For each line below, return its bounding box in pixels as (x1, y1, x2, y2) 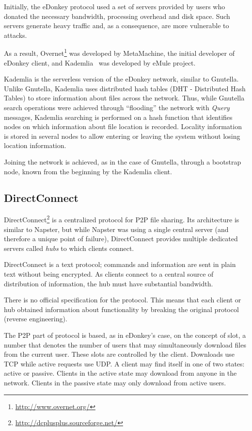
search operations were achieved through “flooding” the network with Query (4, 102, 230, 112)
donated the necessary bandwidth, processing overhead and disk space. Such (4, 11, 230, 21)
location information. (4, 140, 66, 150)
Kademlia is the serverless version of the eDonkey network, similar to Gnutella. (4, 74, 239, 84)
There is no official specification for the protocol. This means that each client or (4, 295, 241, 305)
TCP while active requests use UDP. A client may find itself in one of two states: (4, 358, 245, 368)
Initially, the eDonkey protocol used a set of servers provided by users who (4, 1, 225, 11)
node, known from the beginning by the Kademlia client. (4, 166, 172, 176)
